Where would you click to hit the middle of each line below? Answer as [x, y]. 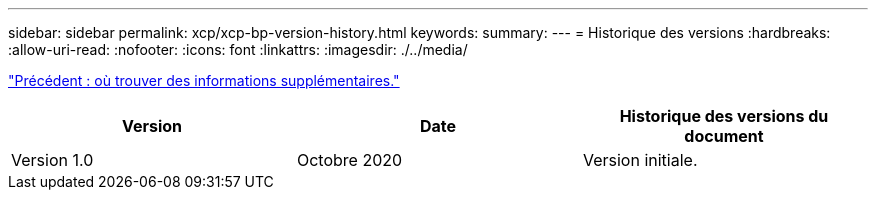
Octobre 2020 [349, 160]
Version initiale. [640, 160]
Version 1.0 [52, 160]
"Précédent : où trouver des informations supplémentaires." [204, 80]
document [724, 136]
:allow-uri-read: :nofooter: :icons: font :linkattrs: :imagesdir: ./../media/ [238, 49]
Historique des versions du [724, 116]
